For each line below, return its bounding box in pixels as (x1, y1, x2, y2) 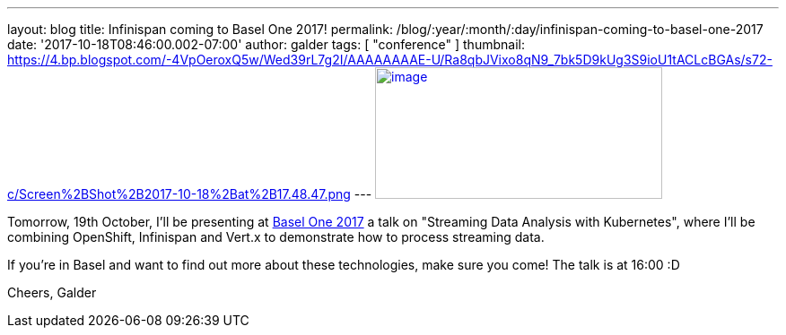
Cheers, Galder (7, 285, 97, 300)
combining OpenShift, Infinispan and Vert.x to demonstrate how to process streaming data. (7, 229, 545, 245)
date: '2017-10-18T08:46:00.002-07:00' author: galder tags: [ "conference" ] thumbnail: (7, 37, 525, 52)
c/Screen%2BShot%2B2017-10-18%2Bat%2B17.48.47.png (7, 186, 351, 202)
